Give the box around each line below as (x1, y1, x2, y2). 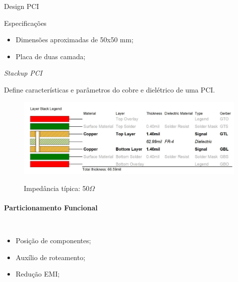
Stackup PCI (4, 68, 43, 78)
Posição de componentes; (15, 235, 91, 246)
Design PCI (4, 1, 39, 11)
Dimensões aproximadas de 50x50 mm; (15, 34, 134, 45)
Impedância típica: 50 (24, 183, 90, 193)
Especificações (4, 17, 47, 28)
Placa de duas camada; (15, 51, 86, 61)
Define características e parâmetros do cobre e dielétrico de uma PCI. (4, 84, 215, 94)
